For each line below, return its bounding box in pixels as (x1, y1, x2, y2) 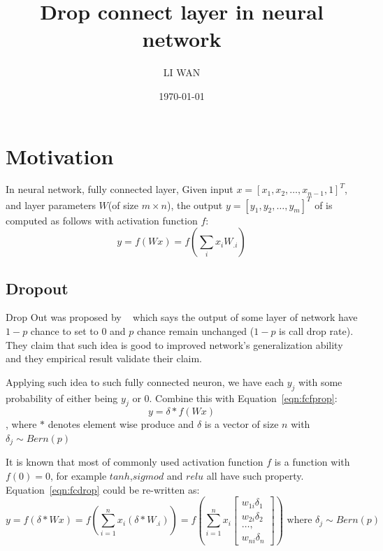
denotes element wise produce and (48, 417, 194, 431)
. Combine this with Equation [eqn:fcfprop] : (149, 390, 338, 405)
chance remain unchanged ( (137, 323, 254, 338)
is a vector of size (204, 417, 279, 431)
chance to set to (30, 323, 99, 338)
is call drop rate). (279, 323, 354, 338)
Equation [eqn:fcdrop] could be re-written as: (6, 482, 200, 496)
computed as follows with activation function (6, 213, 198, 227)
